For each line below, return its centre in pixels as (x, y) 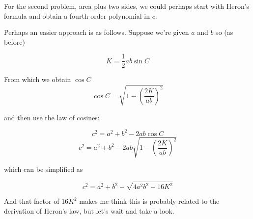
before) (14, 41)
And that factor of (32, 201)
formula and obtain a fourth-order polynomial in (77, 15)
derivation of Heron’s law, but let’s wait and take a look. (89, 211)
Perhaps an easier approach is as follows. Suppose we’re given (97, 32)
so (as (225, 32)
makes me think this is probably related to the (149, 201)
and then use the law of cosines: (52, 117)
